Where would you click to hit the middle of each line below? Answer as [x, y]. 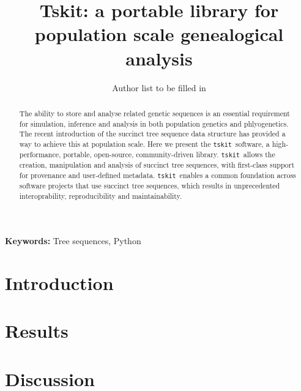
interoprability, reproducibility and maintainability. [101, 195]
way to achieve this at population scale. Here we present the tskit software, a [144, 143]
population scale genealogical [159, 34]
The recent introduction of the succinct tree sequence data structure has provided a [152, 134]
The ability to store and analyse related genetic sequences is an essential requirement [154, 113]
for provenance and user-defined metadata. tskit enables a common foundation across [158, 175]
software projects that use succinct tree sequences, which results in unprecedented [150, 185]
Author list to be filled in [159, 87]
